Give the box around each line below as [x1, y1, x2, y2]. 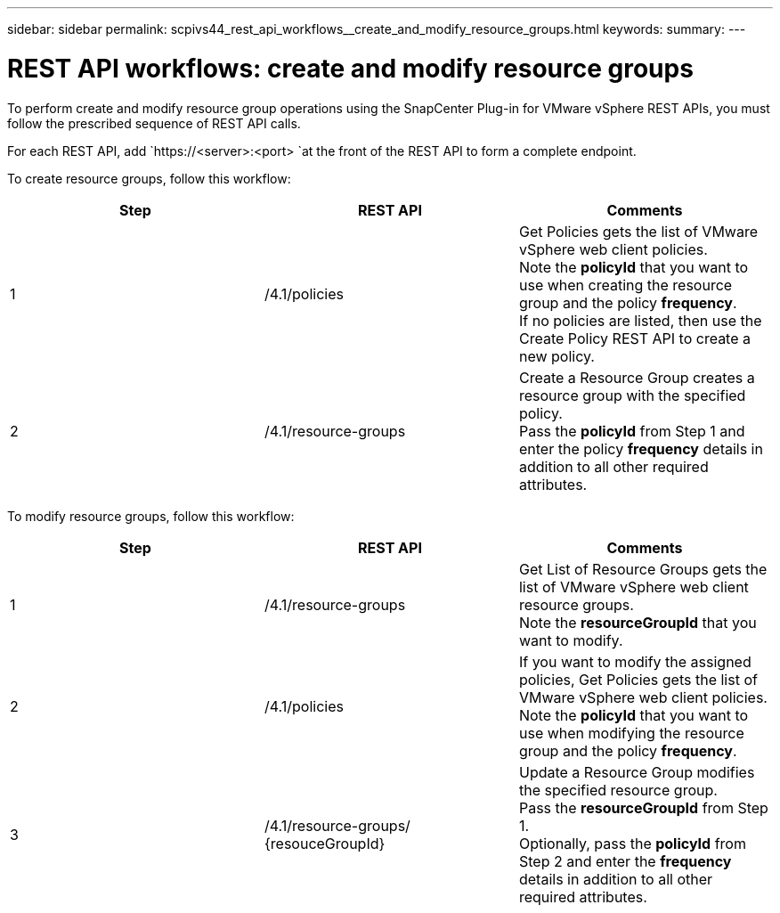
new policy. [518, 346, 595, 365]
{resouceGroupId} [264, 834, 386, 852]
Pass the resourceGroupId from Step [518, 798, 768, 817]
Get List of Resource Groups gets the [518, 559, 768, 578]
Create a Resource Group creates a [518, 368, 755, 387]
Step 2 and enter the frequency [518, 852, 732, 870]
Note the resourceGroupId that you [518, 613, 757, 632]
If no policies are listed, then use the [518, 311, 762, 330]
